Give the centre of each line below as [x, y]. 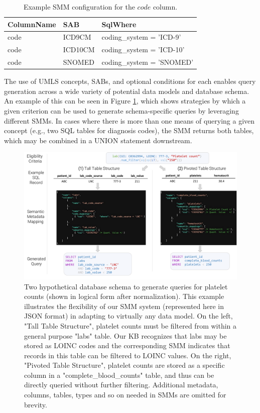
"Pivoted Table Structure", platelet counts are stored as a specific [124, 365]
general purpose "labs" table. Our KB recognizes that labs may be [125, 335]
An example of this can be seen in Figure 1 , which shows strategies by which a [125, 101]
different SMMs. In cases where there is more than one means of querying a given [129, 120]
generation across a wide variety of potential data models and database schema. [127, 91]
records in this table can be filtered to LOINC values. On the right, [128, 355]
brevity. [36, 404]
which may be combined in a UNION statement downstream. [98, 140]
